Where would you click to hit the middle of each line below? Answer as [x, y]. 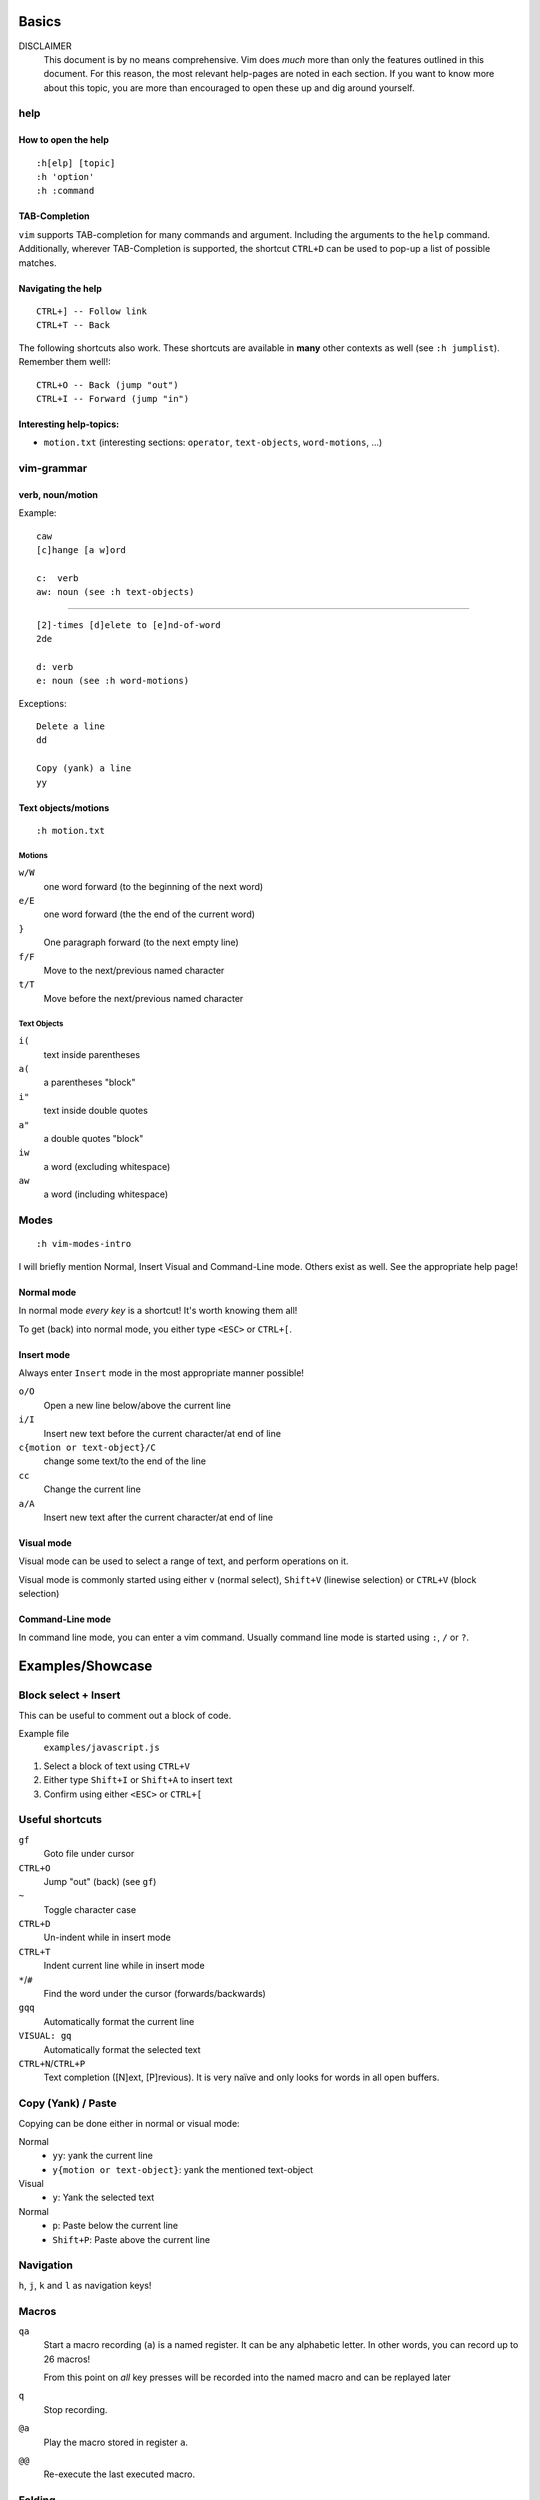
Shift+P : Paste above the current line [131, 2239]
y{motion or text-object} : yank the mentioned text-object [183, 2169]
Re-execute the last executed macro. [119, 2474]
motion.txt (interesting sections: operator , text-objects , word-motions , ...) [213, 442]
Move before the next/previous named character [143, 998]
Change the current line [92, 1489]
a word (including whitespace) [106, 1194]
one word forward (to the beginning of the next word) [153, 886]
